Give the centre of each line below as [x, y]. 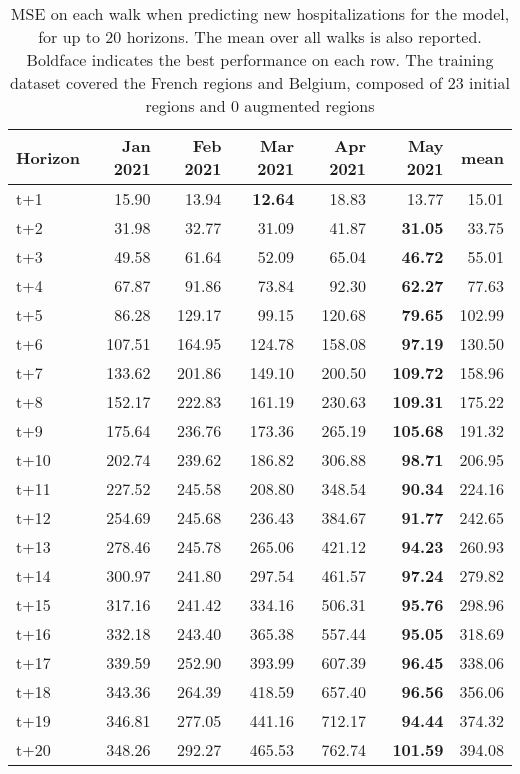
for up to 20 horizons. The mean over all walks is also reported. [260, 36]
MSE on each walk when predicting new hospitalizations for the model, [260, 13]
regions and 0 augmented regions [260, 105]
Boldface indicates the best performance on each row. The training [260, 59]
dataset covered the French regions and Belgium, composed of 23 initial [260, 82]
